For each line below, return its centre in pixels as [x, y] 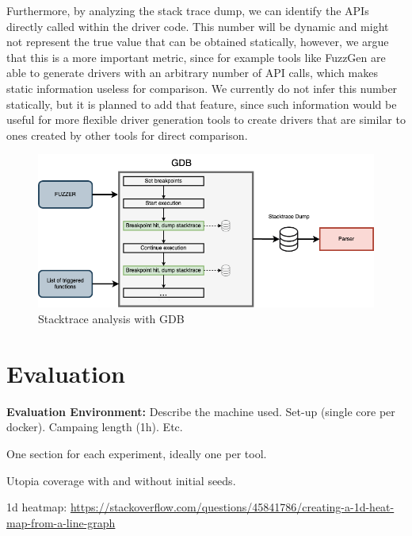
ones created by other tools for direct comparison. [127, 135]
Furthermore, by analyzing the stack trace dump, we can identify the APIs [188, 10]
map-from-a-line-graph [61, 522]
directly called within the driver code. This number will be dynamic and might [198, 26]
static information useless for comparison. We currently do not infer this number [202, 88]
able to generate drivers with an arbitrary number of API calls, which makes [192, 73]
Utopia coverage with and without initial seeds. [121, 480]
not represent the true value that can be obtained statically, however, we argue [198, 42]
